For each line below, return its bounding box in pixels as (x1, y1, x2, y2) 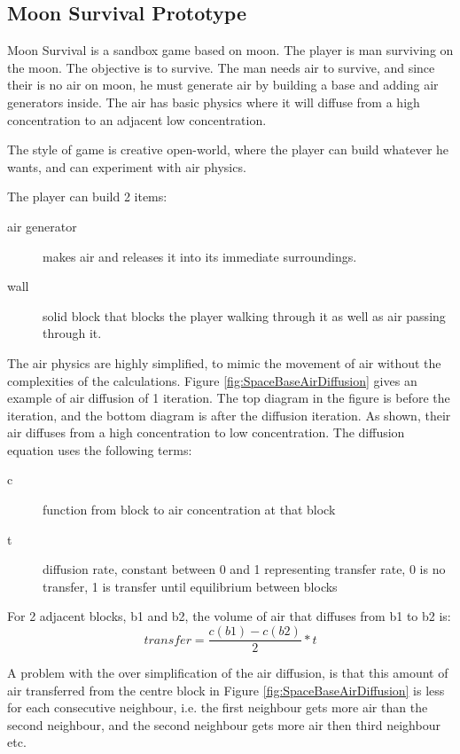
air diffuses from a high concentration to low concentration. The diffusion (7, 423, 405, 442)
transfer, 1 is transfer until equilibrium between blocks (43, 577, 338, 595)
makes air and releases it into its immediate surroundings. (43, 247, 357, 265)
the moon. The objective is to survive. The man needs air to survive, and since (7, 58, 435, 76)
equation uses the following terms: (7, 440, 192, 459)
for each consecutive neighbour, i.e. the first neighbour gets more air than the (7, 698, 428, 717)
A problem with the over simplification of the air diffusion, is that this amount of (7, 664, 448, 682)
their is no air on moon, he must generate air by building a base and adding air (7, 75, 439, 94)
